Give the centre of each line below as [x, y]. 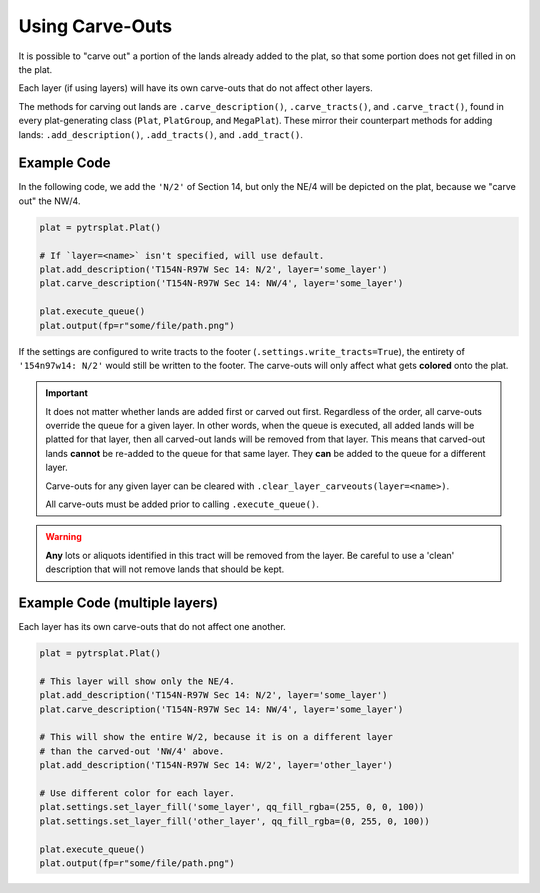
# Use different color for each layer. [137, 793]
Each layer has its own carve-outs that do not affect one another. [152, 627]
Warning [63, 537]
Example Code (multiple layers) [118, 603]
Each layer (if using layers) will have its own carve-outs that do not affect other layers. [196, 88]
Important [67, 393]
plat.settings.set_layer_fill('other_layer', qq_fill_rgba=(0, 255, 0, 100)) [234, 821]
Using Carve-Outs [95, 26]
